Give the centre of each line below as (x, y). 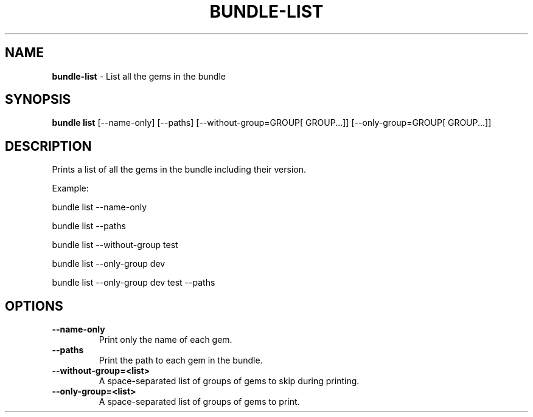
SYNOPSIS (38, 100)
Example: (70, 188)
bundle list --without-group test (115, 245)
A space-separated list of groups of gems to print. (199, 402)
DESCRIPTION (48, 146)
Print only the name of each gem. (165, 340)
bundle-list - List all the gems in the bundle (139, 76)
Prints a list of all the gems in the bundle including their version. (179, 170)
